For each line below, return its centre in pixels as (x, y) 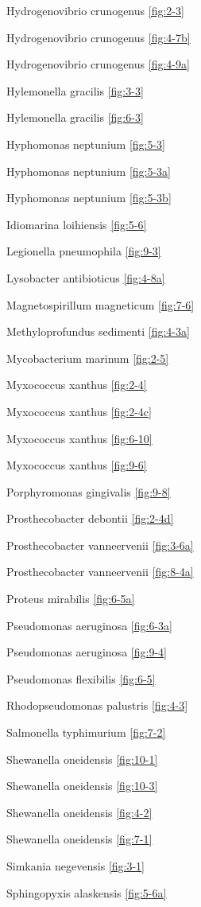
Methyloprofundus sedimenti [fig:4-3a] (98, 331)
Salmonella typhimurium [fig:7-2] (86, 732)
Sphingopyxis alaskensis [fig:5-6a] (87, 892)
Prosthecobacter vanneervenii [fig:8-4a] (100, 572)
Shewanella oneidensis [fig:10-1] (82, 759)
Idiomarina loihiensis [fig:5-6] (77, 224)
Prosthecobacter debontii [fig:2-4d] (90, 518)
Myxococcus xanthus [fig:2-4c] (79, 411)
